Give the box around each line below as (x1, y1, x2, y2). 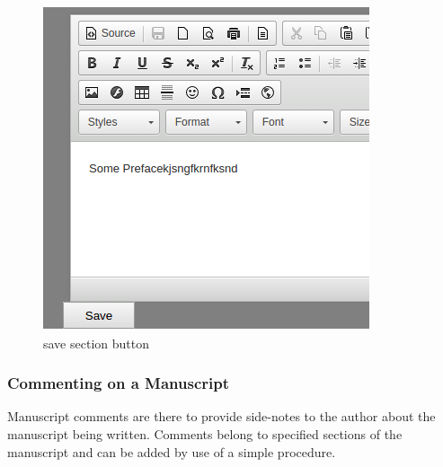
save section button (43, 333, 149, 352)
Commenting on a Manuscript (7, 372, 230, 394)
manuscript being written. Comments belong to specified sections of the (7, 425, 403, 443)
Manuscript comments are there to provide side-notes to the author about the (7, 407, 436, 426)
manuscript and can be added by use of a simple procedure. (7, 442, 336, 461)
